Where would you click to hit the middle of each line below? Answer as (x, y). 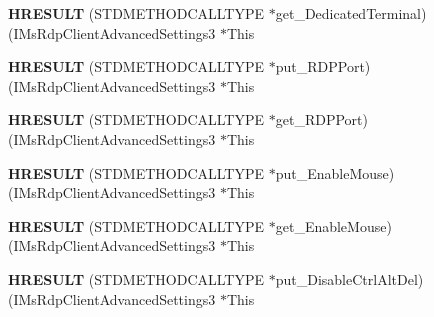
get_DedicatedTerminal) (351, 13)
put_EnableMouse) (335, 172)
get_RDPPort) (321, 119)
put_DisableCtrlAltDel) (349, 278)
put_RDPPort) (323, 66)
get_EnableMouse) (333, 225)
